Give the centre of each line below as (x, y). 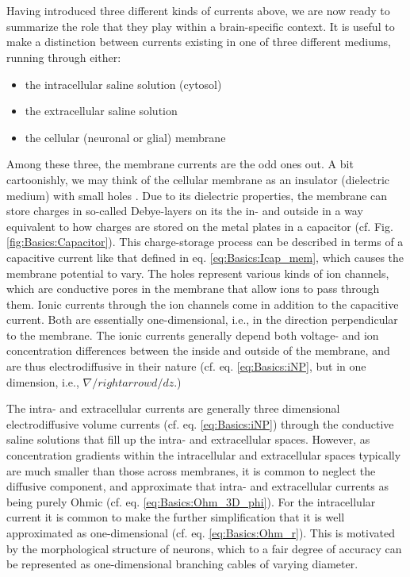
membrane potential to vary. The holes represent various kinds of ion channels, (198, 273)
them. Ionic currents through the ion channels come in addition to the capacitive (203, 304)
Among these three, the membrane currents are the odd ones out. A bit (180, 164)
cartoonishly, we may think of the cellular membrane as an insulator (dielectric (198, 179)
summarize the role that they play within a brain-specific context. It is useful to (201, 26)
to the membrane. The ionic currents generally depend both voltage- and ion (193, 335)
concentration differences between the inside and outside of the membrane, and (198, 350)
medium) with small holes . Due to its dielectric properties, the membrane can (197, 195)
